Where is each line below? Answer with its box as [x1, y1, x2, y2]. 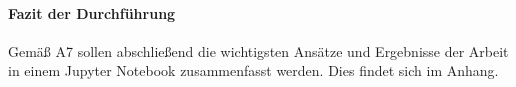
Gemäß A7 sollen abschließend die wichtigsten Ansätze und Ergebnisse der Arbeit [8, 40, 509, 61]
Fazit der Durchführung [8, 2, 176, 23]
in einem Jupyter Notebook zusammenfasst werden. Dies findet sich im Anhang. [8, 60, 499, 81]
